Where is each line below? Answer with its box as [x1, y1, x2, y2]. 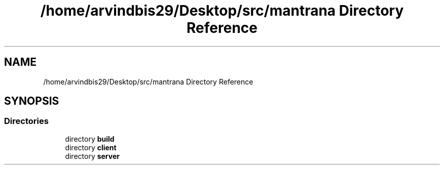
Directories [4, 116, 49, 126]
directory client [65, 143, 117, 152]
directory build [65, 134, 115, 143]
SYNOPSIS [4, 95, 59, 108]
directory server [65, 151, 120, 160]
